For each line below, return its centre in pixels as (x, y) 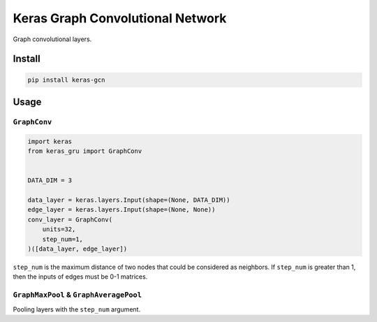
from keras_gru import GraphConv (85, 151)
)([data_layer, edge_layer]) (77, 249)
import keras (50, 141)
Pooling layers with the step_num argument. (77, 309)
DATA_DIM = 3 (50, 181)
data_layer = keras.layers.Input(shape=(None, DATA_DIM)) (129, 200)
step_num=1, (63, 239)
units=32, (59, 229)
